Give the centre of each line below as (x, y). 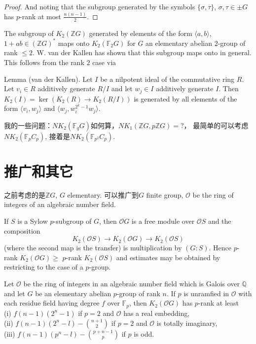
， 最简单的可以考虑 (216, 125)
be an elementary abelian (73, 293)
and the (219, 221)
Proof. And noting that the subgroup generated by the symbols (100, 6)
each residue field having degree (52, 303)
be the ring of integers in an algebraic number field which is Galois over (131, 283)
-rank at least (219, 303)
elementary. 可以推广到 (103, 194)
